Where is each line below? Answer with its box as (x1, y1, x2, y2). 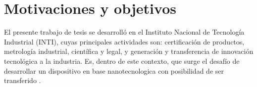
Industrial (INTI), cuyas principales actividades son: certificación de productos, (4, 36, 245, 46)
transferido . (4, 75, 41, 86)
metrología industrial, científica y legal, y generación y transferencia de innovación (4, 46, 254, 56)
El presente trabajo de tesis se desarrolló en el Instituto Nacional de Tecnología (4, 27, 245, 37)
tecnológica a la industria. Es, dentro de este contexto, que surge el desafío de (4, 55, 240, 66)
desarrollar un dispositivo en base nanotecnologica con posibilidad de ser (4, 65, 224, 76)
